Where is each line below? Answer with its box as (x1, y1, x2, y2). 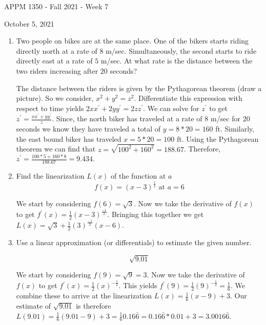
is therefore (76, 300, 111, 311)
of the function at (111, 170, 166, 181)
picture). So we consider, (16, 93, 94, 103)
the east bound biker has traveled (16, 133, 121, 144)
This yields (122, 280, 157, 291)
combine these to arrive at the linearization (16, 290, 152, 301)
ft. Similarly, (215, 123, 255, 134)
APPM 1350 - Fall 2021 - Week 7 (4, 1, 109, 11)
